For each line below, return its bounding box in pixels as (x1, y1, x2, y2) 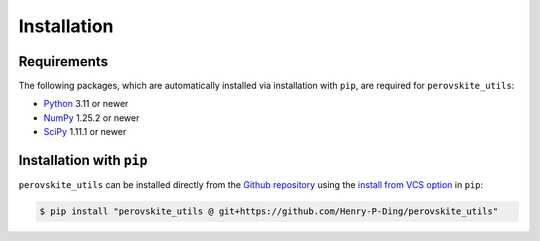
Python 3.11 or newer (43, 98, 129, 110)
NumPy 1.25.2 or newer (43, 111, 140, 124)
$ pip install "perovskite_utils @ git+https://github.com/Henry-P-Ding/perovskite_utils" (39, 206, 499, 217)
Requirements (18, 53, 109, 70)
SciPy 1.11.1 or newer (43, 126, 127, 138)
